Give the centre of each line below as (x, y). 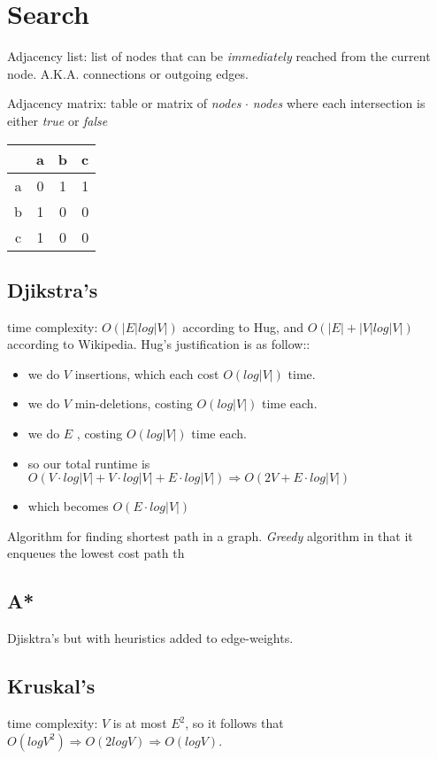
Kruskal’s (51, 686)
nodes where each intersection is (339, 103)
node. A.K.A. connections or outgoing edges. (128, 73)
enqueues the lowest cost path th (96, 553)
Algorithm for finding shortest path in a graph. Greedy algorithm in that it (210, 535)
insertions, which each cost (147, 373)
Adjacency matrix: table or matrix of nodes (124, 103)
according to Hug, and (243, 326)
